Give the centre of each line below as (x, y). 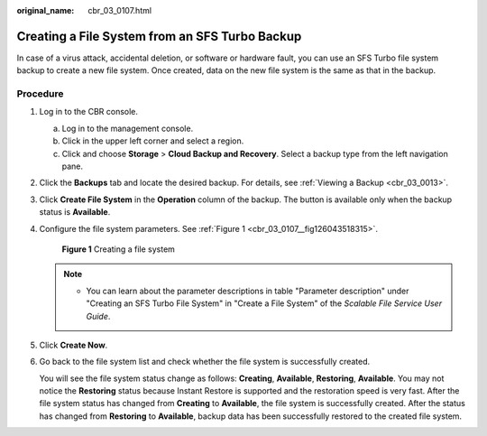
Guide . (98, 316)
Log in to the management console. (128, 128)
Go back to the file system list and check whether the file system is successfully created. (205, 362)
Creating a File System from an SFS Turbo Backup (159, 36)
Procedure (40, 94)
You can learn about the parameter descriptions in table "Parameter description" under (248, 291)
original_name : (46, 10)
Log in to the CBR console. (89, 112)
